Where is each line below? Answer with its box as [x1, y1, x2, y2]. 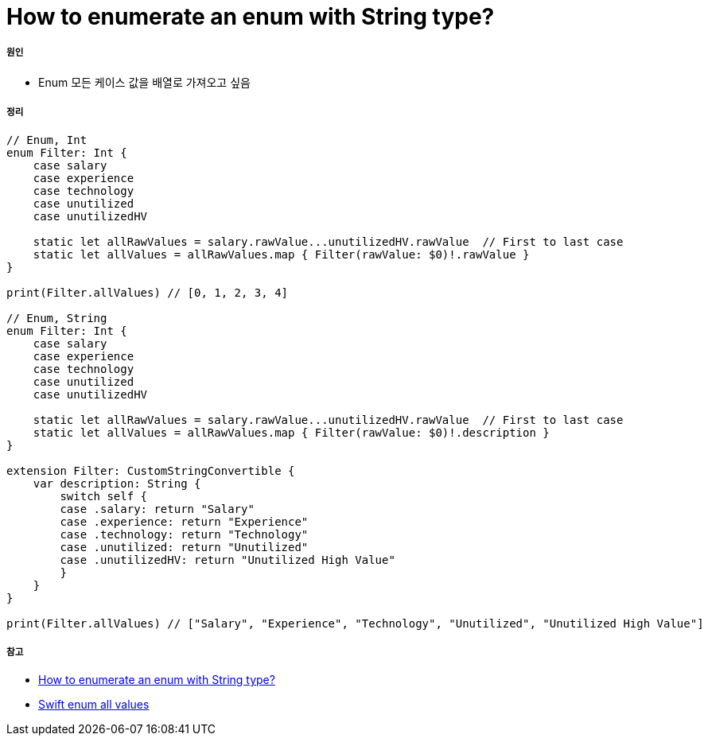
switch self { [60, 489, 148, 503]
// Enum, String [6, 311, 107, 324]
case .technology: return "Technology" [60, 527, 309, 541]
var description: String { [33, 476, 201, 490]
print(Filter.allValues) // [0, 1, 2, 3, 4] [6, 286, 289, 299]
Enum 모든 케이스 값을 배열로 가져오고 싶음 [38, 75, 251, 89]
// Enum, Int [6, 133, 88, 146]
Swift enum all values [38, 697, 150, 712]
